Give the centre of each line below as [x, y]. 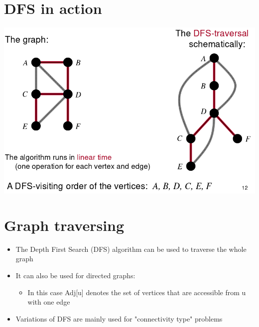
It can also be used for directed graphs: [75, 275]
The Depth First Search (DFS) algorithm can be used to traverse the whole [131, 249]
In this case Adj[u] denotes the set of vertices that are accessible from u [137, 292]
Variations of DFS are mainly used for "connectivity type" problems [119, 318]
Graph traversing [64, 225]
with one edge [49, 302]
